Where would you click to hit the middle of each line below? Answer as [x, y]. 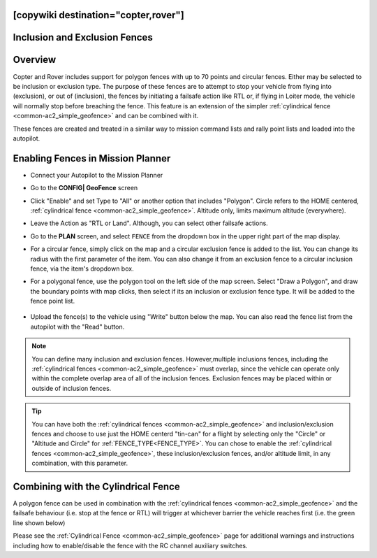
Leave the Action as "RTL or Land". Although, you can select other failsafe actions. [149, 223]
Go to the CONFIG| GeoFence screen [84, 188]
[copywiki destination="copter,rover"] [98, 15]
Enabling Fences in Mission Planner [92, 158]
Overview [35, 60]
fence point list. [53, 301]
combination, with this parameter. [80, 463]
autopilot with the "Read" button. [77, 327]
